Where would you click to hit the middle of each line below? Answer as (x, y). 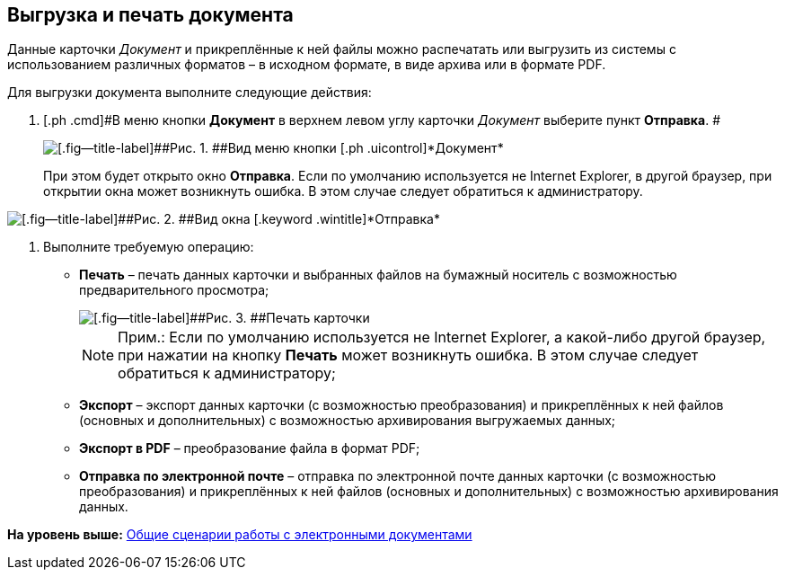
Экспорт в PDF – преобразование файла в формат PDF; (250, 448)
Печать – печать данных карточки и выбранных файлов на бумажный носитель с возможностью (378, 275)
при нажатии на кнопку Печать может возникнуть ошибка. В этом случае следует (408, 355)
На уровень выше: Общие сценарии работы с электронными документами (240, 535)
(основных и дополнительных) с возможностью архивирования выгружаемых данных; (348, 421)
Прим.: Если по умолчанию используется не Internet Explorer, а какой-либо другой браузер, (442, 337)
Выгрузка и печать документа (150, 15)
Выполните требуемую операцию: (149, 247)
